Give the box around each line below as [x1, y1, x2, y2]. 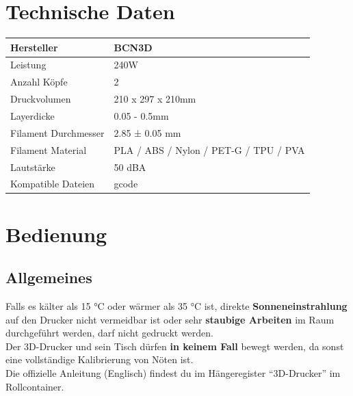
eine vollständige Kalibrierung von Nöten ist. [5, 352, 194, 367]
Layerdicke [10, 109, 55, 122]
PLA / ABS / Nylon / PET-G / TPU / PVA [114, 142, 305, 157]
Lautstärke [10, 159, 55, 174]
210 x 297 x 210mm [114, 92, 196, 106]
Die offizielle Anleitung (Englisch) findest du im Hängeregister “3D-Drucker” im [5, 366, 341, 380]
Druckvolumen [10, 92, 71, 106]
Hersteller [10, 40, 58, 54]
